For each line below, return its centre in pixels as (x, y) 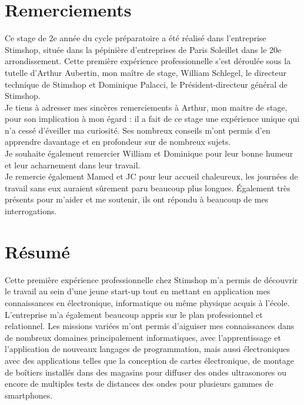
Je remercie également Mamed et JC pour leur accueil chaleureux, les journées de (151, 176)
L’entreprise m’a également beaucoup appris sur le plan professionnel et (134, 314)
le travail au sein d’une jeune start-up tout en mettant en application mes (138, 291)
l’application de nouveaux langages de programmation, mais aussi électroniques (148, 349)
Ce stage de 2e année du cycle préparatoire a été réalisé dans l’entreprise (136, 38)
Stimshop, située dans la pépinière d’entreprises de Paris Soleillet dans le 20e (143, 49)
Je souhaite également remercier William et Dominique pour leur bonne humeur (149, 153)
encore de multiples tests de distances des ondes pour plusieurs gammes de (139, 384)
